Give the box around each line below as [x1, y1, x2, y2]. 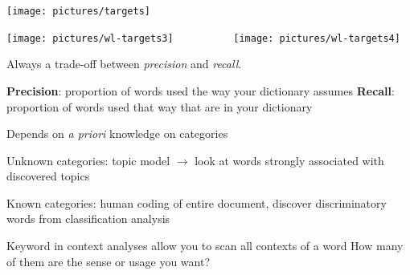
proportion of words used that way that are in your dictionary [6, 98, 313, 115]
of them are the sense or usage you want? [6, 253, 211, 269]
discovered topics [6, 168, 90, 184]
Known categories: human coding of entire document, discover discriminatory [6, 194, 387, 211]
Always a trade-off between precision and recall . [6, 55, 242, 72]
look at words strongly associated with [195, 152, 384, 168]
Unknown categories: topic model [6, 152, 170, 168]
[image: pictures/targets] [6, 6, 150, 17]
